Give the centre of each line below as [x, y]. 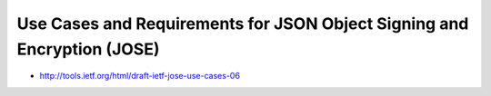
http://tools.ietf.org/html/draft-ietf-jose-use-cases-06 [140, 76]
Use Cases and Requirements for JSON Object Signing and [243, 24]
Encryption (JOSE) [88, 49]
